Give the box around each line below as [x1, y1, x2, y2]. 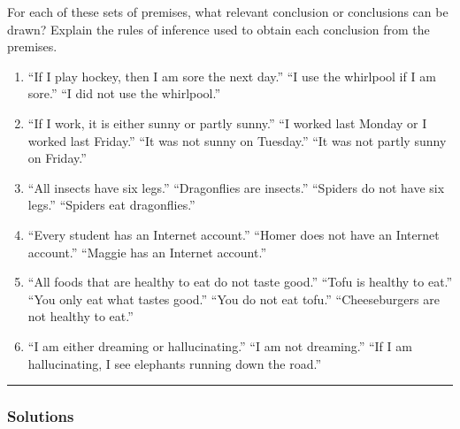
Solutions [7, 405, 74, 427]
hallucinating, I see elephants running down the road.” [27, 354, 322, 372]
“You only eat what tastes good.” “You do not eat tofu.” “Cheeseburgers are [27, 289, 440, 308]
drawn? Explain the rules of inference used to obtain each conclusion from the [7, 19, 430, 38]
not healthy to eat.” [27, 307, 134, 326]
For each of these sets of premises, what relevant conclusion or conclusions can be [7, 3, 448, 20]
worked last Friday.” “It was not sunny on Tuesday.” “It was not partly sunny [27, 131, 447, 149]
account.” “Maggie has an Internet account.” [27, 242, 267, 261]
